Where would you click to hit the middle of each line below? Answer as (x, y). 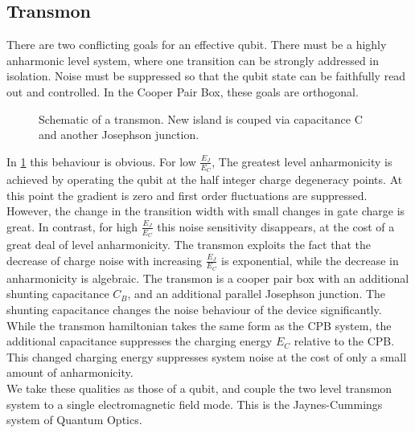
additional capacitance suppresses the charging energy (140, 341)
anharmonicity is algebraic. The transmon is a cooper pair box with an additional (208, 278)
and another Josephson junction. (119, 135)
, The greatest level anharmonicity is (302, 161)
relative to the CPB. (344, 341)
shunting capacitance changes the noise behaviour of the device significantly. (194, 310)
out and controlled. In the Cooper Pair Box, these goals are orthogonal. (183, 91)
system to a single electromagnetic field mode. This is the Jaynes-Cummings (195, 404)
